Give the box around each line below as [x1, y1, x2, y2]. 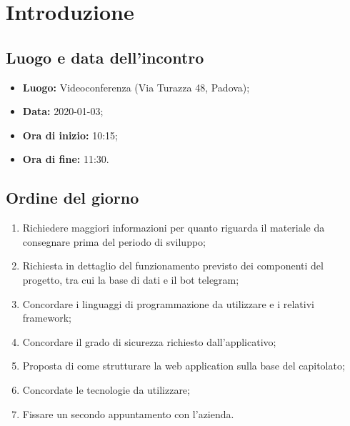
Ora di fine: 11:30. [22, 152, 109, 167]
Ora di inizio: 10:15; [22, 127, 118, 142]
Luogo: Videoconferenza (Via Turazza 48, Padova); [22, 79, 250, 94]
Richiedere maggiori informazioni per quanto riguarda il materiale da [22, 220, 325, 235]
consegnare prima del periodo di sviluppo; [22, 234, 206, 249]
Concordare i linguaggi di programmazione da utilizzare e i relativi [22, 296, 314, 311]
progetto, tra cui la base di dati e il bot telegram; [22, 272, 239, 287]
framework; [22, 310, 71, 325]
